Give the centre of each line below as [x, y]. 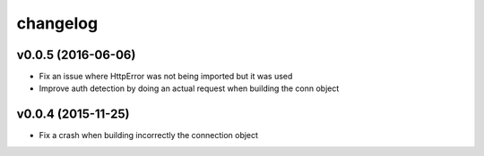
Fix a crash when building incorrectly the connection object [149, 135]
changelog [57, 23]
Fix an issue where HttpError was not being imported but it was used [166, 77]
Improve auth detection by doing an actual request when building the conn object [189, 88]
